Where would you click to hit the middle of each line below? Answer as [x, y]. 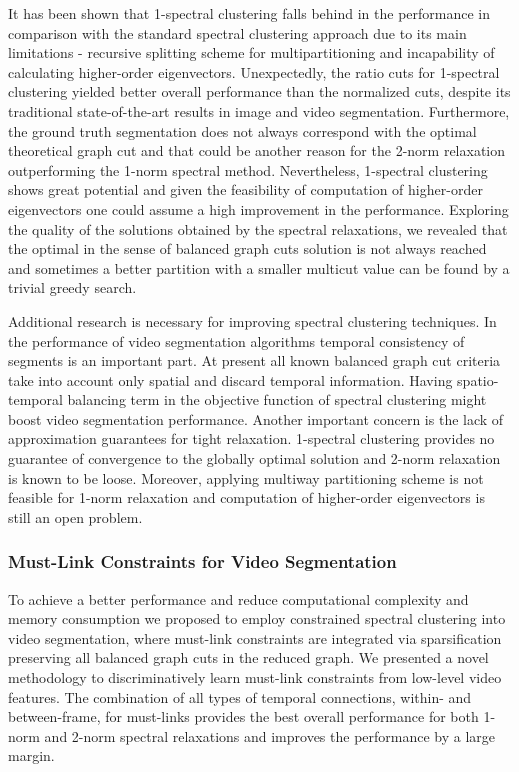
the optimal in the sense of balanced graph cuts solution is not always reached [247, 248]
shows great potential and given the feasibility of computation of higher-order [245, 189]
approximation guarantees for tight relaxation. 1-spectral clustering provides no [251, 438]
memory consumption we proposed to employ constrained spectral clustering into [257, 618]
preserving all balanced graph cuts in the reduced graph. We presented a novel [248, 657]
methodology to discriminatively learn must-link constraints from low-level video [255, 677]
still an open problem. [75, 516]
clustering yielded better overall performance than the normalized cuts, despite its [259, 91]
